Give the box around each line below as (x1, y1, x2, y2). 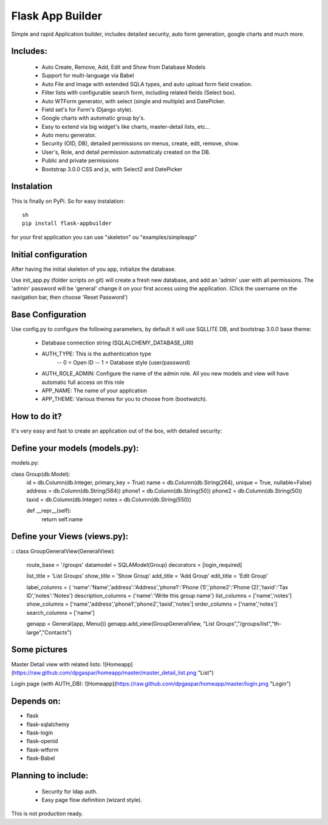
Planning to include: (11, 770, 89, 781)
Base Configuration (11, 309, 87, 320)
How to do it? (11, 411, 62, 422)
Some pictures (11, 645, 68, 655)
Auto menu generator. (41, 131, 97, 139)
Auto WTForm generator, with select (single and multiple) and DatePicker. (41, 97, 226, 104)
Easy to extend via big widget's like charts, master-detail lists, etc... (41, 123, 210, 130)
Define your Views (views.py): (11, 532, 129, 542)
